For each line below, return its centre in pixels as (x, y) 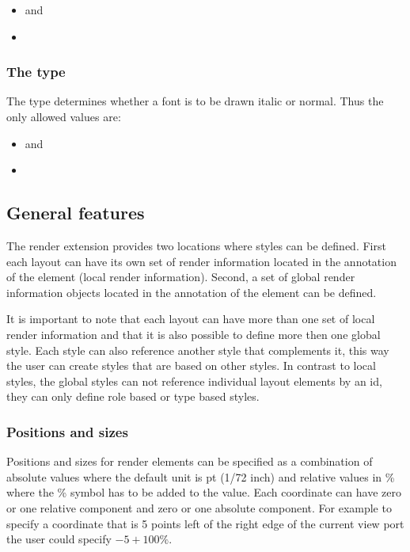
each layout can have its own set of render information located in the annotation (201, 261)
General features (76, 213)
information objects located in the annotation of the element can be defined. (192, 292)
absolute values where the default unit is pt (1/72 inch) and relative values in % (201, 476)
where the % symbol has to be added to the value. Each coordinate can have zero (204, 492)
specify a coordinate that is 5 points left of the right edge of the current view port (205, 523)
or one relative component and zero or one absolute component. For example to (199, 507)
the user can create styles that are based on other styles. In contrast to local (191, 365)
